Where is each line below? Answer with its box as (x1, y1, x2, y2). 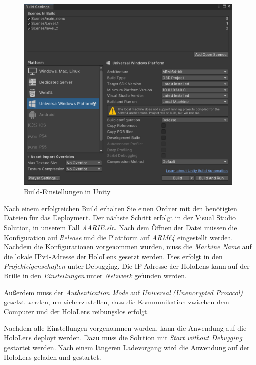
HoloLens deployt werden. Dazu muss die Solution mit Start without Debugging (4, 333, 242, 342)
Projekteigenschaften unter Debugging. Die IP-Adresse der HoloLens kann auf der (4, 261, 250, 271)
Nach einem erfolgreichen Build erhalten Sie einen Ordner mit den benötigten (4, 203, 237, 213)
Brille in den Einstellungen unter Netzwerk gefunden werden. (4, 271, 187, 281)
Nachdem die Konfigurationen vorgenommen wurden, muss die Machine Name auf (4, 242, 252, 252)
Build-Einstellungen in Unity (24, 186, 111, 197)
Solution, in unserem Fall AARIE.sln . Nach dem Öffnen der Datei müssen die (4, 222, 237, 233)
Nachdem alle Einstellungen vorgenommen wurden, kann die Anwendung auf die (4, 323, 247, 333)
